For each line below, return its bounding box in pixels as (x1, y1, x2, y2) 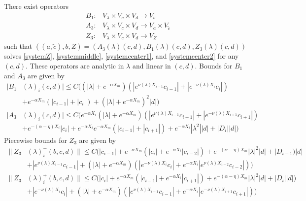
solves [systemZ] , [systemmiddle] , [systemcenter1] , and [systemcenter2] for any (4, 51, 239, 61)
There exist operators (4, 1, 68, 11)
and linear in (132, 60, 171, 70)
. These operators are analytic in (26, 60, 124, 70)
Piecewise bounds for (4, 134, 67, 145)
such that (4, 41, 33, 51)
